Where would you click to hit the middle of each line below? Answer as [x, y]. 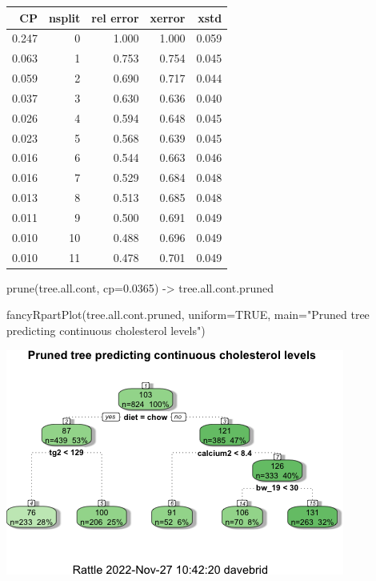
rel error [115, 17]
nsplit [64, 17]
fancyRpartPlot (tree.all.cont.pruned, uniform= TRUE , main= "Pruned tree [188, 315]
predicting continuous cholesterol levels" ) [106, 330]
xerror [168, 17]
